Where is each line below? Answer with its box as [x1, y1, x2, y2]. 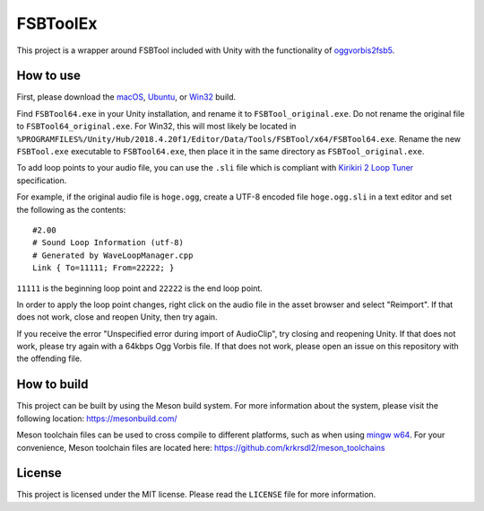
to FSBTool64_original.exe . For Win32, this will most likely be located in [16, 121, 297, 132]
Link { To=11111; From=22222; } [32, 263, 175, 273]
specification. [16, 175, 67, 186]
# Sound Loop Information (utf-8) [32, 238, 184, 248]
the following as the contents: [16, 204, 126, 215]
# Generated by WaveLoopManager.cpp [32, 250, 194, 260]
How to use [16, 68, 81, 84]
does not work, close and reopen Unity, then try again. [16, 312, 219, 322]
